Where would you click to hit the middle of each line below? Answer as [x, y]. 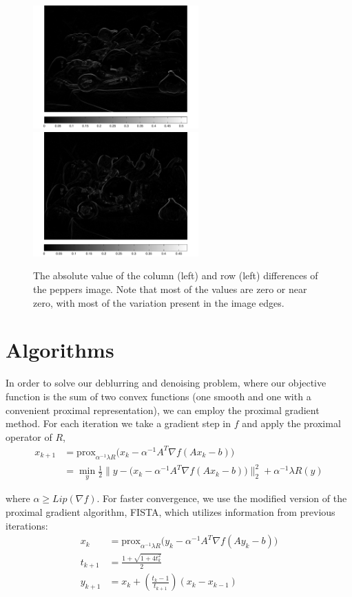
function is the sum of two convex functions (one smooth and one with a [158, 396]
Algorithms [60, 350]
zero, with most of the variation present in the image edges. [159, 302]
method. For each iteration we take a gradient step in [118, 423]
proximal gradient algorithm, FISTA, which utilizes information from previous [170, 511]
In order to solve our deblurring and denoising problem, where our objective [166, 383]
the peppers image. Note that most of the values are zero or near [170, 289]
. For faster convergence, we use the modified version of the [222, 498]
